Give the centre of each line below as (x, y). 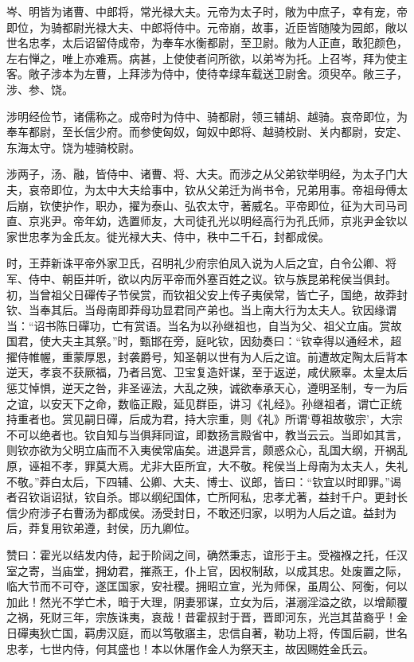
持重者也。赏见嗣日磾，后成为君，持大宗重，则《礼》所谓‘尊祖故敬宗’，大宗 (205, 419)
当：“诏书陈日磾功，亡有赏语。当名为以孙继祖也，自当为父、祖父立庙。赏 (199, 325)
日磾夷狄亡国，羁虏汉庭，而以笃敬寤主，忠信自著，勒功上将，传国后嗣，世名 (207, 632)
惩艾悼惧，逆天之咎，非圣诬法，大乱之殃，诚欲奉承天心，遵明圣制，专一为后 (207, 388)
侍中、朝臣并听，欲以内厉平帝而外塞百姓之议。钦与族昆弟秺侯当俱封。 (212, 278)
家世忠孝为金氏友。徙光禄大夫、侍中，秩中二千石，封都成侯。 (168, 236)
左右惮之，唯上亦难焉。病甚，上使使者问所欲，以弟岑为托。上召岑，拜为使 (201, 58)
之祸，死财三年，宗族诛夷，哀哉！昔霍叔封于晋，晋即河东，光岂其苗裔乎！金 (207, 617)
